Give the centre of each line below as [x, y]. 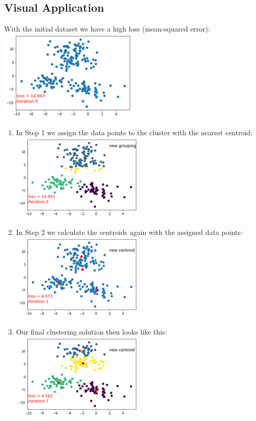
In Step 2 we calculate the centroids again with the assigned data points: [129, 232]
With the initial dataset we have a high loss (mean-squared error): [107, 29]
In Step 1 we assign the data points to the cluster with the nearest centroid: [134, 132]
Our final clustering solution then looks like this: [91, 331]
